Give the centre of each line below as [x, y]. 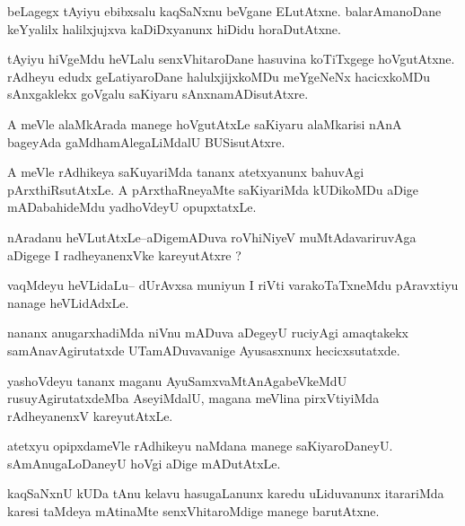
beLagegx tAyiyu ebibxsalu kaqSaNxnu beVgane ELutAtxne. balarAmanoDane [224, 11]
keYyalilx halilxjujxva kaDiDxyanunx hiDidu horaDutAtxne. [174, 28]
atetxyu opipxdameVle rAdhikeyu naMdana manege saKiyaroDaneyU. [200, 446]
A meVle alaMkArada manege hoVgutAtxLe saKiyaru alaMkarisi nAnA [205, 123]
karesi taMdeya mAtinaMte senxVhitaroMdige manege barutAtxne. [193, 511]
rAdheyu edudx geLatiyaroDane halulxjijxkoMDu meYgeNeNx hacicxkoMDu [219, 76]
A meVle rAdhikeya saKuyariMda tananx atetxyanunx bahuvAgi [186, 172]
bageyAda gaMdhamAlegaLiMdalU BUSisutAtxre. [146, 141]
